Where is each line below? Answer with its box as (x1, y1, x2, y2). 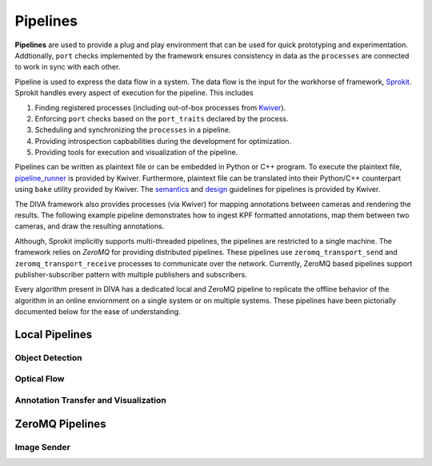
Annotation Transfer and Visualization (14, 395, 167, 406)
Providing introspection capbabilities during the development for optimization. (34, 136, 292, 145)
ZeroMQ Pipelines (14, 416, 106, 431)
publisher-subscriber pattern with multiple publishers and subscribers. (14, 269, 247, 279)
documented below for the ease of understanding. (14, 307, 181, 317)
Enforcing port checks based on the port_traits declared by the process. (34, 114, 289, 123)
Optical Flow (14, 373, 65, 384)
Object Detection (14, 352, 82, 363)
